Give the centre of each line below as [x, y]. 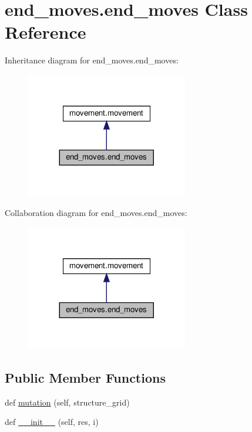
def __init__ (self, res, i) [52, 422]
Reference [46, 32]
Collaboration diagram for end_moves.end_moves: [96, 213]
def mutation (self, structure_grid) [67, 402]
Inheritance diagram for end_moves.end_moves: [92, 60]
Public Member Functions [85, 377]
